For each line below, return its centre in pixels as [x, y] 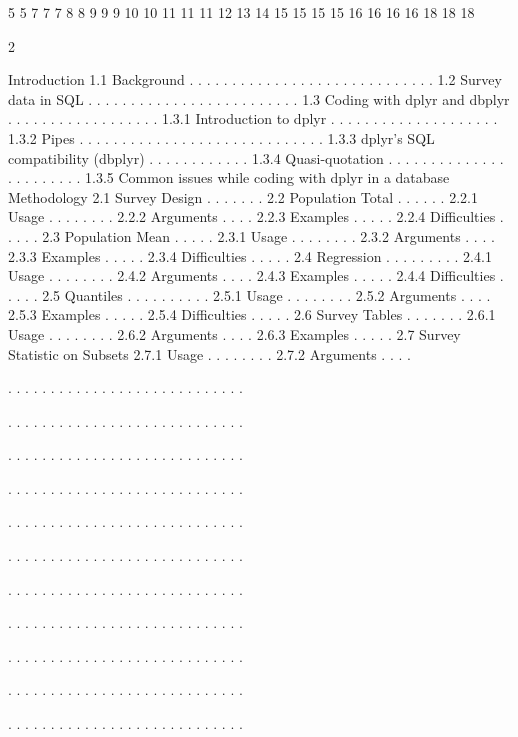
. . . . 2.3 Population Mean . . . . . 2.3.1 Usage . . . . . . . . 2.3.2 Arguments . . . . [251, 235]
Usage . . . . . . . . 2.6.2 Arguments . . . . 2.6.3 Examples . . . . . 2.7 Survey [234, 333]
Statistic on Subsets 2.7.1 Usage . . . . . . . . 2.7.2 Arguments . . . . [209, 353]
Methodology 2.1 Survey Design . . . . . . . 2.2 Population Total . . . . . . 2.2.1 [243, 196]
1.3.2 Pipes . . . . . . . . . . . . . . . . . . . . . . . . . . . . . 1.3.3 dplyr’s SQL [221, 137]
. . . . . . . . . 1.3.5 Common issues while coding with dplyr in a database [229, 177]
